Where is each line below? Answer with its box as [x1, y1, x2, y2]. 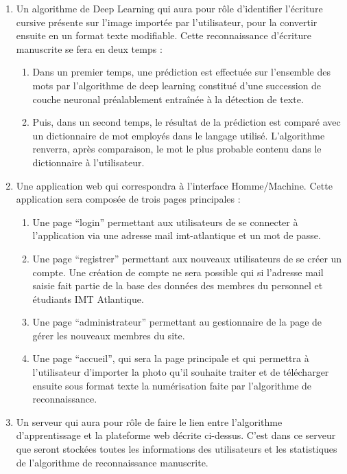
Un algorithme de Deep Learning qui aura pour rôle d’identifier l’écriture [16, 1, 323, 15]
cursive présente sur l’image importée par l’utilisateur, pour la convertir [16, 14, 318, 29]
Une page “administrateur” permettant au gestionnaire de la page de [32, 315, 322, 329]
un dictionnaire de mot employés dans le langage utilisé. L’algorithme [32, 128, 325, 142]
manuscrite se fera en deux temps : [16, 41, 163, 56]
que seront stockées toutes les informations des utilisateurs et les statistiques [16, 442, 337, 456]
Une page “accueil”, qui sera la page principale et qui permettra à [32, 351, 309, 365]
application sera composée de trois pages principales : [16, 192, 241, 206]
